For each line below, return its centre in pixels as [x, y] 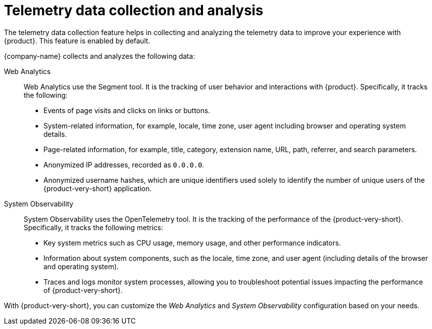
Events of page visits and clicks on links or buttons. [127, 110]
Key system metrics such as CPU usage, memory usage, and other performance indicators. [192, 243]
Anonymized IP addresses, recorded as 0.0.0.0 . [124, 164]
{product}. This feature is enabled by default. [77, 41]
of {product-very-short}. [83, 290]
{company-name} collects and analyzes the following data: [99, 56]
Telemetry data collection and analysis [134, 10]
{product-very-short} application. [98, 188]
